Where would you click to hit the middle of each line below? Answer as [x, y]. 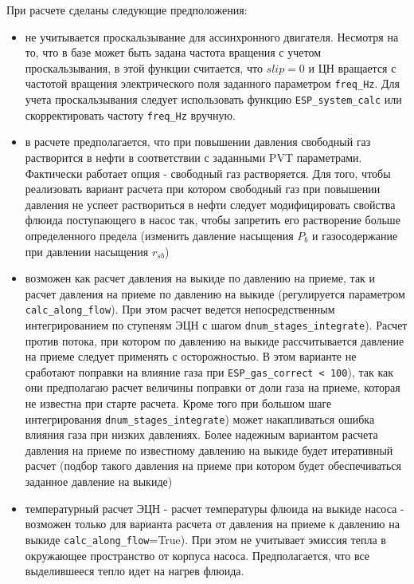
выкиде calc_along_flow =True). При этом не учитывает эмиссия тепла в [205, 539]
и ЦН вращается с [352, 67]
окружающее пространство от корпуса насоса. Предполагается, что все [197, 555]
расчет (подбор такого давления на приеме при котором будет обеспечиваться [213, 466]
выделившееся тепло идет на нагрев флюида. [135, 571]
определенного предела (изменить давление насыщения [159, 235]
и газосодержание [355, 235]
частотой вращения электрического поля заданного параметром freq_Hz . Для [213, 83]
